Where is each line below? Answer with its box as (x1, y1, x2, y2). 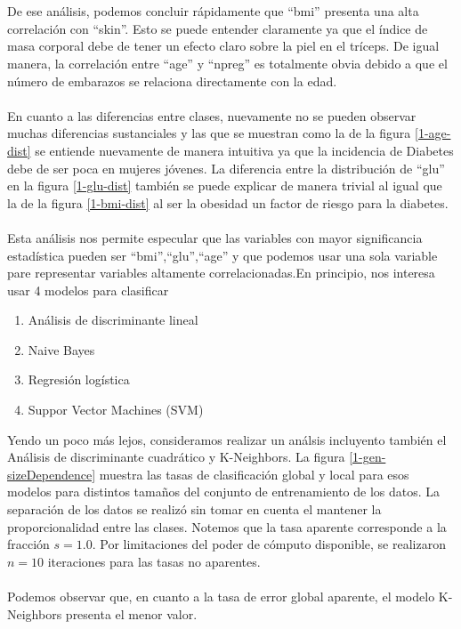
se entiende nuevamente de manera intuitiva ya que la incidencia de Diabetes (35, 141, 454, 159)
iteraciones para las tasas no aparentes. (47, 552, 261, 570)
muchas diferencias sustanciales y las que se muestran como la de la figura (7, 124, 411, 142)
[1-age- (415, 124, 451, 142)
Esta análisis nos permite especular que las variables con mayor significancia (7, 228, 423, 246)
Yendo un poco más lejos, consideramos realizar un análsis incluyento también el (7, 430, 447, 448)
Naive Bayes (28, 340, 95, 359)
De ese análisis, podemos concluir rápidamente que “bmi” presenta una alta (7, 2, 419, 20)
